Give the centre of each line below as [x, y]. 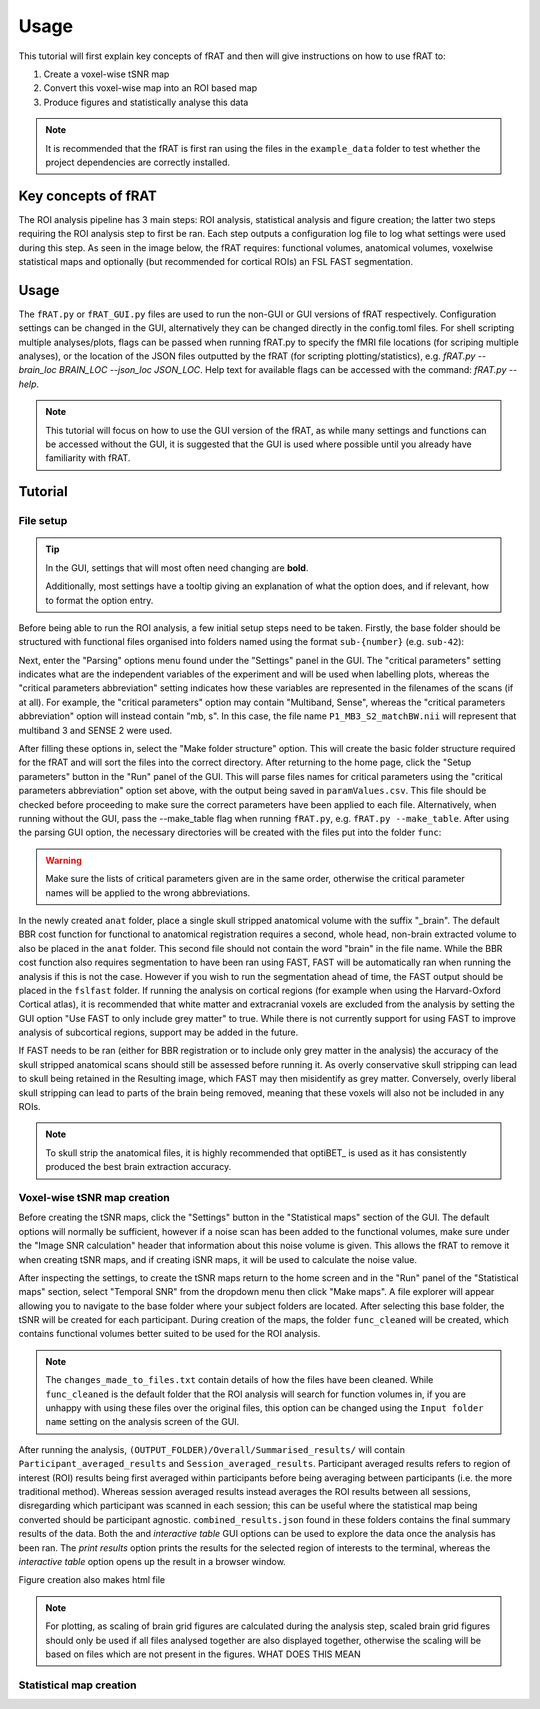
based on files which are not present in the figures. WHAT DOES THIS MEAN [203, 1654]
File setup [43, 521]
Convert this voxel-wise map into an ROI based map [150, 88]
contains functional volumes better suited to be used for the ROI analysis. [169, 1334]
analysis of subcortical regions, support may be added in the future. [158, 1032]
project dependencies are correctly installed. [137, 162]
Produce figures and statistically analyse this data [146, 102]
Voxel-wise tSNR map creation [94, 1197]
